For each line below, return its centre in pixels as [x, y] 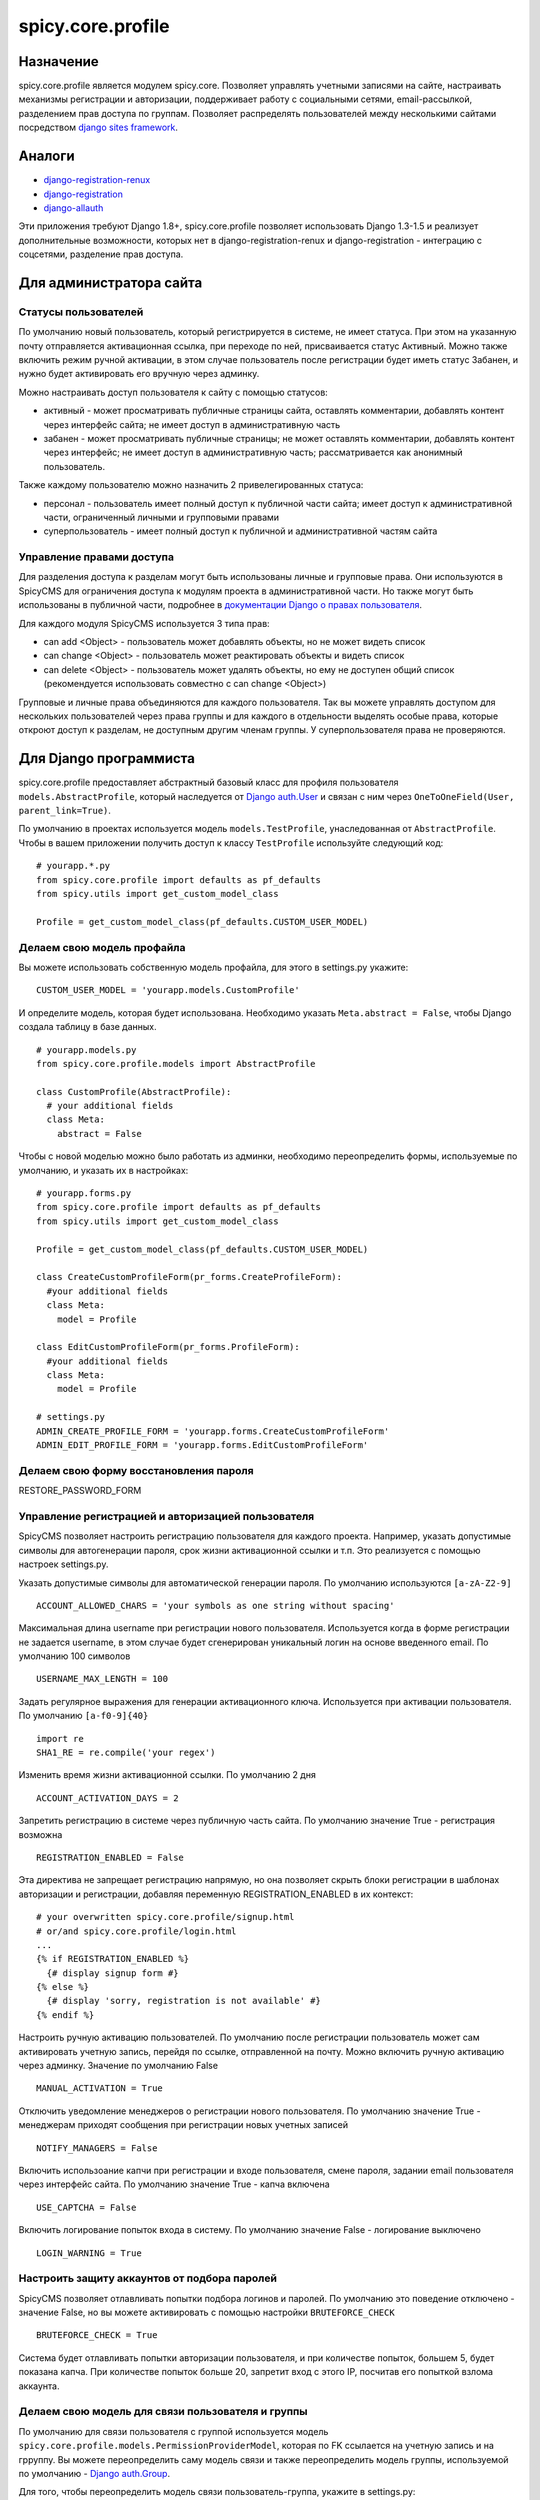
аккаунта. [39, 2386]
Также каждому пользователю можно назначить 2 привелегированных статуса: [191, 485]
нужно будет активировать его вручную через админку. [139, 374]
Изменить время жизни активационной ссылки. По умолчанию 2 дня [167, 1775]
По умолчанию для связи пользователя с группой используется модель [173, 2431]
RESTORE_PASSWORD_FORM [80, 1491]
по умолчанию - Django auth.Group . [94, 2473]
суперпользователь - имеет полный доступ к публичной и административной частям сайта [240, 531]
